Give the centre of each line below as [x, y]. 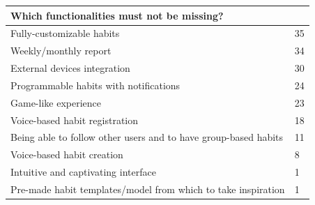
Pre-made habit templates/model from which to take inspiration [148, 189]
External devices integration [70, 68]
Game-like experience [56, 102]
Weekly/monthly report [61, 51]
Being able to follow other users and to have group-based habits [147, 137]
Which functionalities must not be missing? [117, 15]
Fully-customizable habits [65, 33]
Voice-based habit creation [67, 154]
